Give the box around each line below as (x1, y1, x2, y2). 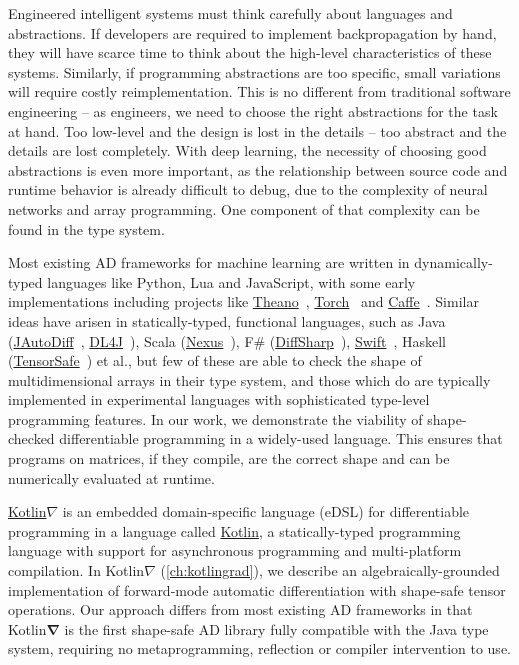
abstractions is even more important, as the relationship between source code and (8, 159, 508, 180)
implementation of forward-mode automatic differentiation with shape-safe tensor (8, 579, 506, 600)
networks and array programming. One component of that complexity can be (8, 198, 480, 219)
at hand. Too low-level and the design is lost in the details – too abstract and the (8, 120, 507, 141)
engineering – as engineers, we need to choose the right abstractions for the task (8, 100, 498, 121)
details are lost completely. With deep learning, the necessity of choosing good (8, 140, 487, 161)
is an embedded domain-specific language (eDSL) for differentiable (62, 501, 470, 522)
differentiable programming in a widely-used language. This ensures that (59, 428, 503, 449)
